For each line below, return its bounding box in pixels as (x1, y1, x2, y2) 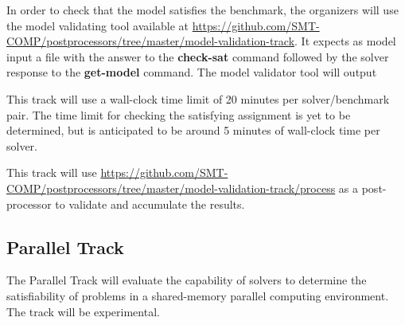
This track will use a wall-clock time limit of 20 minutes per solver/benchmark (6, 90, 390, 107)
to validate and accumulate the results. (55, 195, 245, 212)
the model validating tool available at (6, 17, 189, 33)
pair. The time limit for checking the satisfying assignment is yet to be (6, 106, 351, 123)
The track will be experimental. (6, 303, 160, 319)
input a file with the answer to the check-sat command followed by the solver (6, 48, 389, 65)
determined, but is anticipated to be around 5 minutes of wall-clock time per (6, 122, 380, 139)
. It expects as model (294, 33, 396, 49)
